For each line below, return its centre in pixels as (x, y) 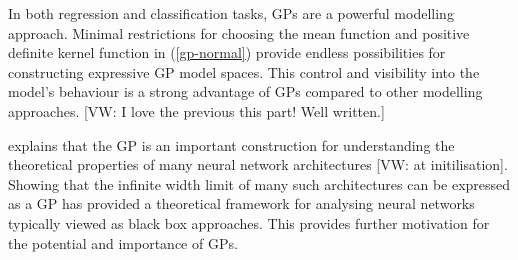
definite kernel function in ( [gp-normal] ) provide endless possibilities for (227, 52)
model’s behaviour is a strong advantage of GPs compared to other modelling (245, 91)
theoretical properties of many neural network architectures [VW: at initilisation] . (258, 164)
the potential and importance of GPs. (123, 242)
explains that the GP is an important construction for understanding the (231, 144)
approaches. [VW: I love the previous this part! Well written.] (196, 110)
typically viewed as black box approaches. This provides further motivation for (249, 222)
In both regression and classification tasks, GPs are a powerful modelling (231, 13)
